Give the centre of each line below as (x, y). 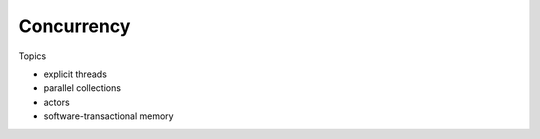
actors (56, 102)
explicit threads (75, 74)
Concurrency (74, 26)
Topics (32, 56)
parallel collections (82, 88)
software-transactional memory (108, 116)
